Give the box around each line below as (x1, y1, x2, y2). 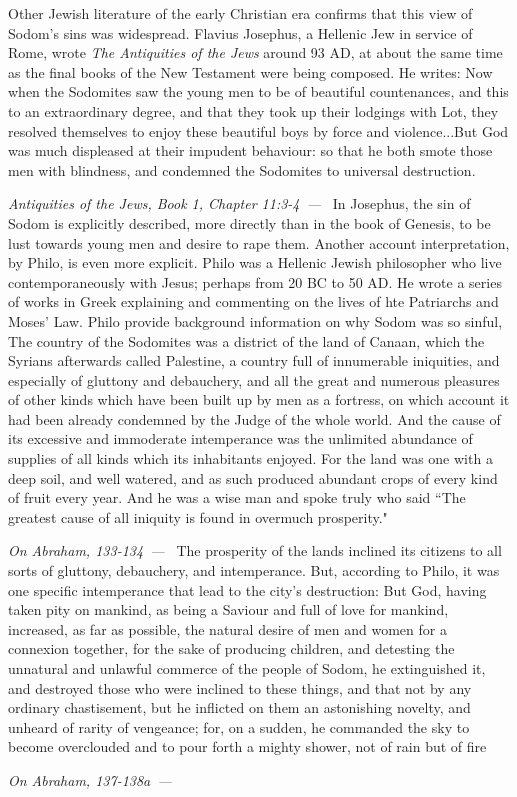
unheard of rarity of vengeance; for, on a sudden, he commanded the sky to (8, 716, 470, 737)
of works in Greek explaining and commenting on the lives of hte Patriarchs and (8, 291, 499, 312)
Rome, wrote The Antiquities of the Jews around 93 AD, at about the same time (8, 42, 503, 63)
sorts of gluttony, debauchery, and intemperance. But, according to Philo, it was (8, 560, 500, 581)
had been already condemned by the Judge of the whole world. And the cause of (8, 408, 501, 429)
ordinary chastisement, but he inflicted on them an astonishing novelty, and (8, 697, 471, 718)
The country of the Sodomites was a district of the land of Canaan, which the (8, 330, 485, 351)
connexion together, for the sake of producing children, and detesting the (8, 638, 455, 659)
